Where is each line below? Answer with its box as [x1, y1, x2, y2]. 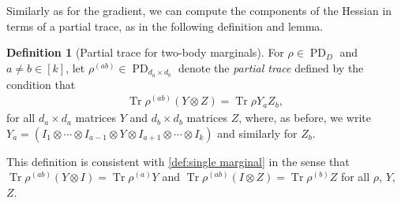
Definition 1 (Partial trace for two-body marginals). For [6, 44, 284, 61]
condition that [6, 76, 76, 92]
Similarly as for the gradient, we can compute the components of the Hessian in [6, 2, 392, 18]
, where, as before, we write [238, 109, 371, 126]
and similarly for [217, 124, 298, 141]
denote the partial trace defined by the [178, 59, 364, 76]
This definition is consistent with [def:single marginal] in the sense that [6, 153, 350, 169]
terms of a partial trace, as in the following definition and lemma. [6, 17, 324, 34]
